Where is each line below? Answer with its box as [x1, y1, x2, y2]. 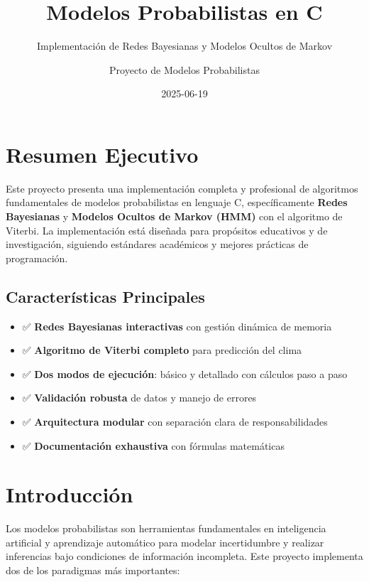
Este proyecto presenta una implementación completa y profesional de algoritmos [6, 180, 358, 195]
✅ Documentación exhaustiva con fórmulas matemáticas [22, 438, 285, 453]
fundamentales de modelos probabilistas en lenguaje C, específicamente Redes [6, 195, 348, 210]
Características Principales [6, 285, 205, 307]
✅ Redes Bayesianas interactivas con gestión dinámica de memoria [22, 318, 332, 333]
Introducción [6, 480, 133, 509]
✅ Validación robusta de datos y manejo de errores [22, 390, 257, 405]
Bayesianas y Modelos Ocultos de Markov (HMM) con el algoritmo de [6, 209, 343, 224]
